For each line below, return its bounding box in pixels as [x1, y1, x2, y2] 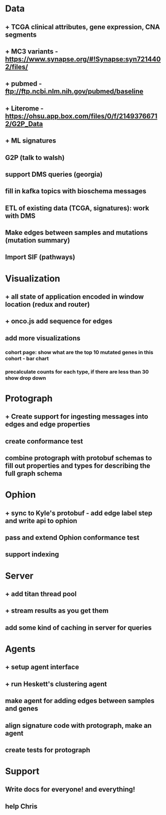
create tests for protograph [5, 746, 90, 754]
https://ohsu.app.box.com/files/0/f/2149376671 [5, 112, 158, 120]
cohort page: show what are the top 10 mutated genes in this [5, 349, 154, 356]
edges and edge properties [5, 420, 90, 429]
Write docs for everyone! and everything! [5, 785, 135, 794]
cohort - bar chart [5, 355, 49, 362]
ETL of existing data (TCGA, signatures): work [5, 204, 150, 212]
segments [5, 30, 37, 39]
